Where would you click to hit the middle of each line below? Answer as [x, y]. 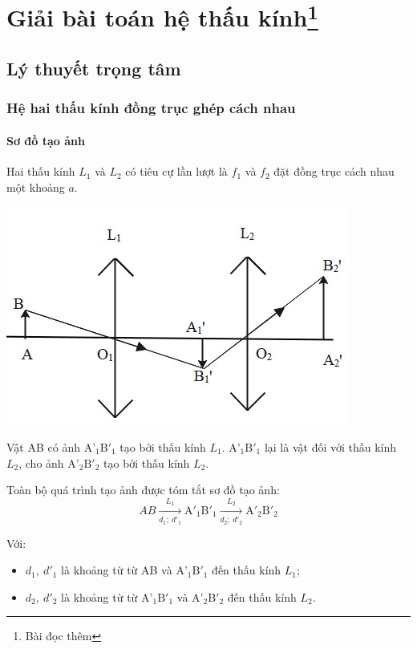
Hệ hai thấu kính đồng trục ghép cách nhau [151, 108]
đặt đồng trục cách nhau [334, 171]
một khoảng [36, 187]
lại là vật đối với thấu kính [330, 446]
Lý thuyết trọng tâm [94, 69]
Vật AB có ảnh [43, 446]
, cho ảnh [41, 462]
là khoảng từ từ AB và [117, 570]
